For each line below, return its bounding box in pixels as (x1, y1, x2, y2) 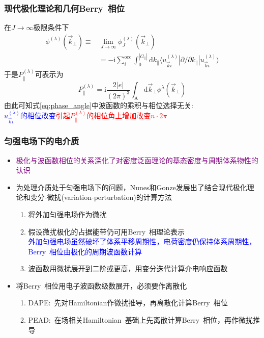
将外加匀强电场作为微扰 (28, 209, 107, 219)
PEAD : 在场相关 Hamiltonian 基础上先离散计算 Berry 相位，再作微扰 (28, 315, 253, 325)
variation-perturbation (64, 192, 134, 202)
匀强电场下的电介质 (4, 135, 79, 147)
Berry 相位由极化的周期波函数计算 (28, 246, 142, 256)
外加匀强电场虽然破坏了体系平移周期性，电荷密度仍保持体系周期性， (28, 236, 256, 247)
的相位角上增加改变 (86, 110, 151, 121)
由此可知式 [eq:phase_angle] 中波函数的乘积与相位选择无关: (4, 99, 193, 110)
